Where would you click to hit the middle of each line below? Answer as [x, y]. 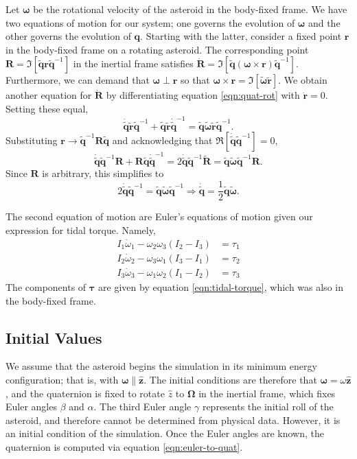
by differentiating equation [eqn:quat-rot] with [203, 95]
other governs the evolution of [68, 36]
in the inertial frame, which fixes [267, 393]
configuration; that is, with [62, 380]
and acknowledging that [162, 140]
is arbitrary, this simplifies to [103, 173]
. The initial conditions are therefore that [230, 380]
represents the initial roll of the [268, 407]
